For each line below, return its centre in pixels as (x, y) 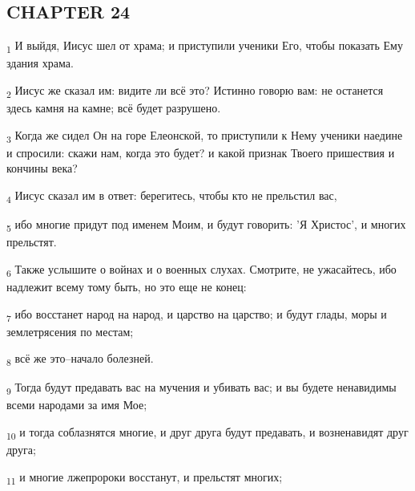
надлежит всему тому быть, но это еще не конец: (127, 286)
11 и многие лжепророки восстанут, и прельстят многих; (145, 477)
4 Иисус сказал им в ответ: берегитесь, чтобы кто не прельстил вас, (172, 196)
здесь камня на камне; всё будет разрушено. (114, 108)
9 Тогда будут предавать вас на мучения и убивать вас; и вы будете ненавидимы (201, 388)
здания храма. (40, 63)
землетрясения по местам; (70, 331)
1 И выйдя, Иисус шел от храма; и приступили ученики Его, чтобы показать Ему (205, 46)
